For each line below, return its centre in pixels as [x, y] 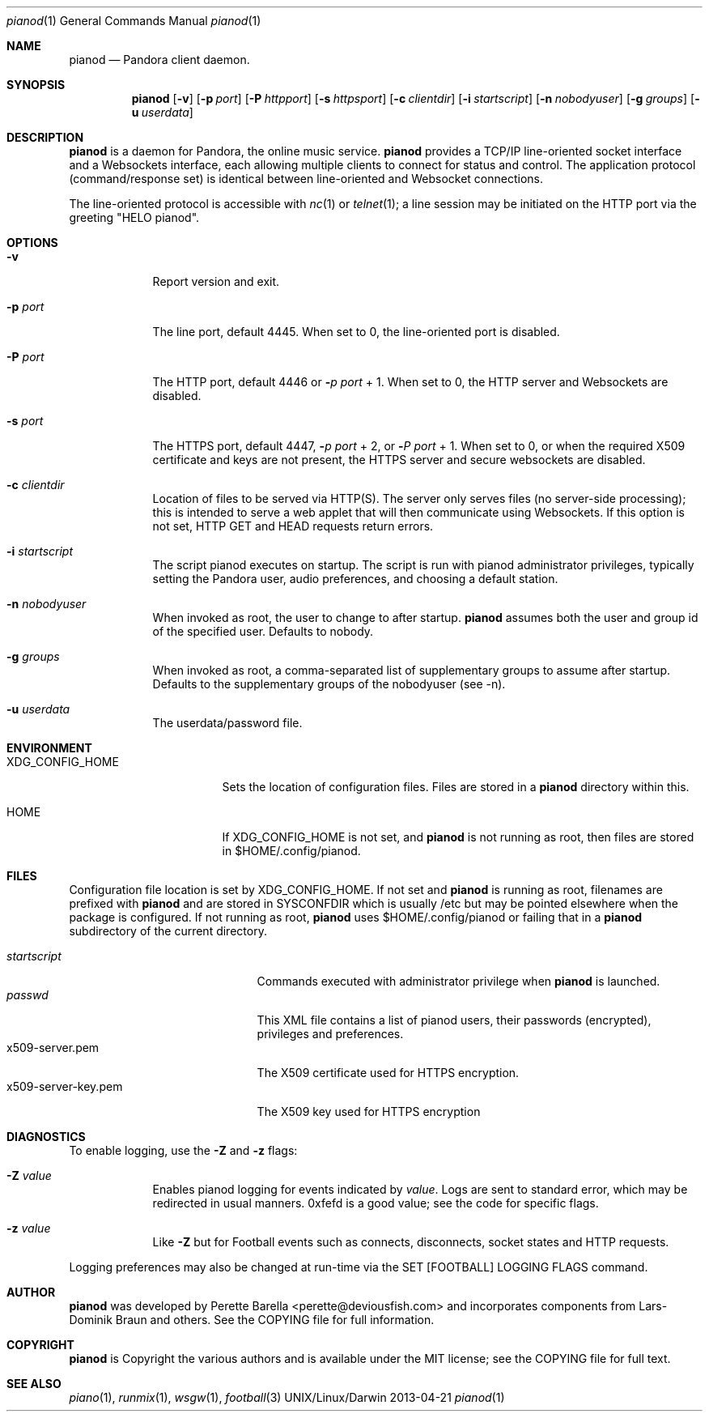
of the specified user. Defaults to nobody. [263, 631]
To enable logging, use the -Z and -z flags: [183, 1150]
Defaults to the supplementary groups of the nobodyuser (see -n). [329, 684]
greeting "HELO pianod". [134, 217]
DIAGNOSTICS [46, 1137]
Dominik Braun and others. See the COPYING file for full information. [252, 1320]
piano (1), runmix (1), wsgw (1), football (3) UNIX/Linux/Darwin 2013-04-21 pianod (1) [287, 1397]
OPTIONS [32, 243]
